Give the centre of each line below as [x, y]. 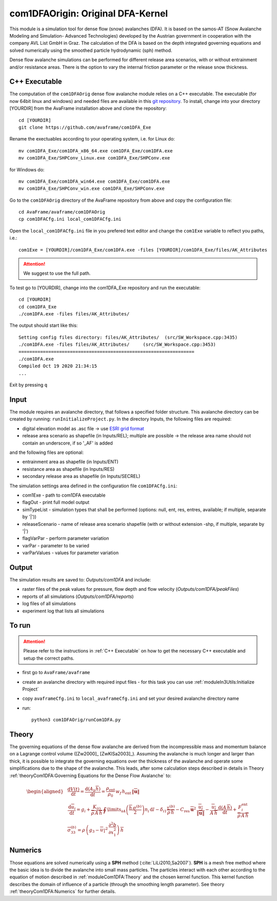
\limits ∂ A [116, 810]
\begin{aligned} [45, 791]
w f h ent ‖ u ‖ [128, 792]
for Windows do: [27, 169]
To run [20, 625]
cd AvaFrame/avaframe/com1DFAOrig [62, 212]
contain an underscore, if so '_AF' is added [67, 443]
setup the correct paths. [49, 658]
